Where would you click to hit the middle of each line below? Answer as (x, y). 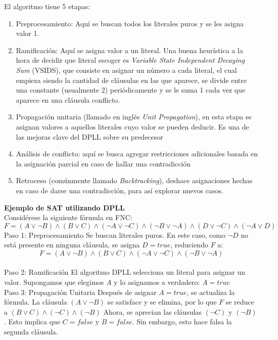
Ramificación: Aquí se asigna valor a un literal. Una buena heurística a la (129, 50)
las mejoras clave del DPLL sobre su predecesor (89, 136)
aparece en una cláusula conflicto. (68, 99)
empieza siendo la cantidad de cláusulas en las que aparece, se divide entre (131, 80)
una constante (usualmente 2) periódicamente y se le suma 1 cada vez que (131, 90)
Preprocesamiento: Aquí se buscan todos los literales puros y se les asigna (130, 23)
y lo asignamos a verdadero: (157, 282)
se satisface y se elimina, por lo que (162, 302)
